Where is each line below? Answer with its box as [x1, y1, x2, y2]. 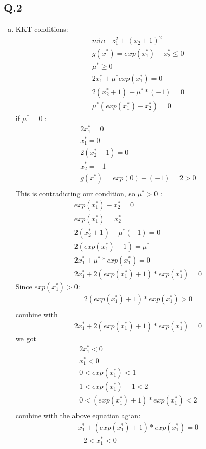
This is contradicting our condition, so [15, 188, 135, 199]
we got [15, 333, 36, 343]
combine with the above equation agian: [15, 410, 141, 421]
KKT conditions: [15, 23, 68, 34]
